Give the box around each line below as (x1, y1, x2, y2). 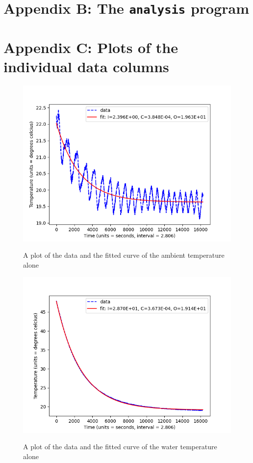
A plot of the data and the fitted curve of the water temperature (23, 441, 217, 452)
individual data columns (3, 56, 169, 76)
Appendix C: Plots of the (3, 37, 178, 57)
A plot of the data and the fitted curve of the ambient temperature (23, 250, 225, 260)
